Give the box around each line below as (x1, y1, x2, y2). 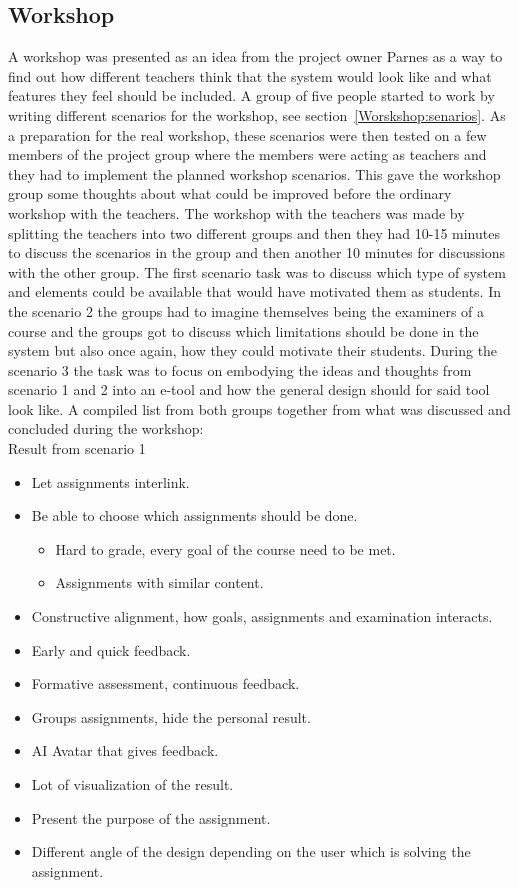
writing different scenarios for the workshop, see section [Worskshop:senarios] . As (8, 104, 506, 125)
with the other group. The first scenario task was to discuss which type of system (8, 261, 506, 282)
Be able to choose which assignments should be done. (31, 505, 358, 526)
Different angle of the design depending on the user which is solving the (31, 841, 471, 862)
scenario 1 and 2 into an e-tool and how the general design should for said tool (8, 379, 490, 400)
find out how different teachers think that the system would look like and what (8, 65, 492, 86)
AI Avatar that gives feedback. (31, 740, 219, 761)
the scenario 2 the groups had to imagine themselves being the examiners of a (8, 300, 485, 321)
